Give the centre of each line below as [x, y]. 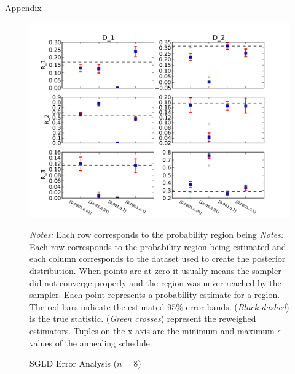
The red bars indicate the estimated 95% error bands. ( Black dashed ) [159, 306]
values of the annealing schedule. [91, 342]
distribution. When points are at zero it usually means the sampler [155, 270]
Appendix [23, 7]
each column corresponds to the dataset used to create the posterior [158, 258]
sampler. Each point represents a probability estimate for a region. [155, 295]
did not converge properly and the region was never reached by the [155, 282]
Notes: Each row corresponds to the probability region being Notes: [157, 235]
